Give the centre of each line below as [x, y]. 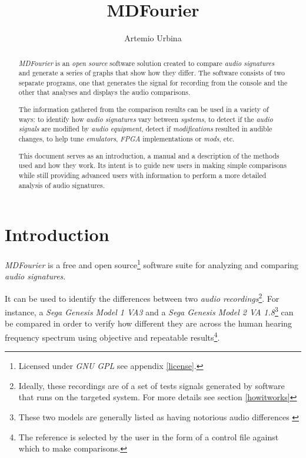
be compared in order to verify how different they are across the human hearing [149, 323]
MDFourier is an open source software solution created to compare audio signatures [147, 63]
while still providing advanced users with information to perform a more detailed [142, 175]
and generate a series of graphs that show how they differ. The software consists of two [152, 73]
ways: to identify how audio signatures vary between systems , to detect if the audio [146, 119]
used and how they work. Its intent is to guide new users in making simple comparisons [152, 165]
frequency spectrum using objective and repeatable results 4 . [112, 336]
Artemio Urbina [153, 38]
